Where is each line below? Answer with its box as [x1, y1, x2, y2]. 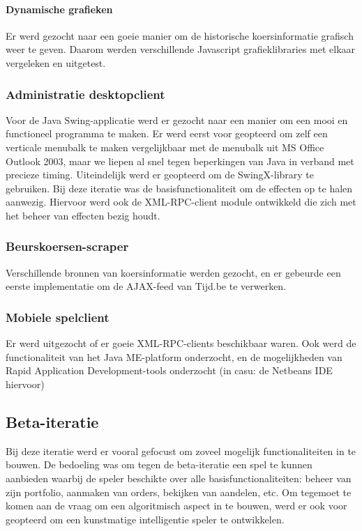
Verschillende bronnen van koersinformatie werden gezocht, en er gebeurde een [6, 265, 341, 279]
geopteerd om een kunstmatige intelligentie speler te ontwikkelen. [6, 511, 285, 526]
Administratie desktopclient [6, 85, 165, 102]
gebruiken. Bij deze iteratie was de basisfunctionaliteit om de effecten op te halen [6, 180, 353, 195]
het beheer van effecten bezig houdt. [6, 208, 160, 222]
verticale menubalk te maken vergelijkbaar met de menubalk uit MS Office [6, 139, 324, 154]
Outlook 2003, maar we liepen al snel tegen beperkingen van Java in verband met [6, 153, 354, 168]
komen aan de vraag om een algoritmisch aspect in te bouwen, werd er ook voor [6, 498, 347, 513]
